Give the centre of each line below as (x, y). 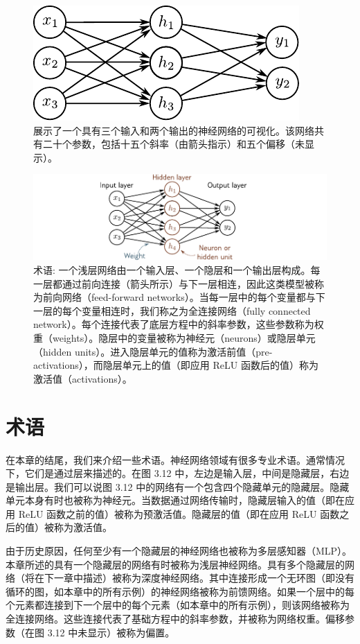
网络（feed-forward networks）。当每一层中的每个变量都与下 (193, 297)
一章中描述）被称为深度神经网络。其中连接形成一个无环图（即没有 (204, 578)
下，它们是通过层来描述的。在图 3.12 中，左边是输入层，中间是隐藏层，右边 (178, 473)
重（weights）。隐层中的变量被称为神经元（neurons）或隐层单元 (174, 338)
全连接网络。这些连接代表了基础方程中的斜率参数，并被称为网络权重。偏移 (175, 619)
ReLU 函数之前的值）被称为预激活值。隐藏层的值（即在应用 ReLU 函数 (179, 513)
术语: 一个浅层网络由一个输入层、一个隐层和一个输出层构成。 (172, 270)
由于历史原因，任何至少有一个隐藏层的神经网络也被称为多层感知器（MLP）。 (179, 551)
